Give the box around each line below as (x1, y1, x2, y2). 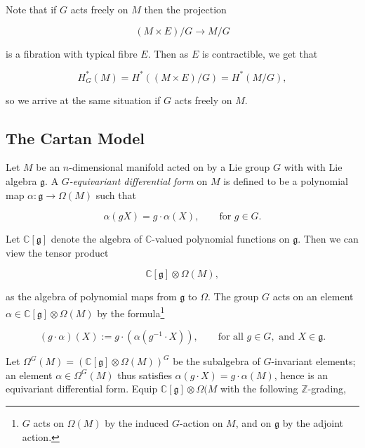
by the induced (105, 416, 169, 430)
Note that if (6, 2, 57, 16)
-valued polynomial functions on (152, 231, 290, 246)
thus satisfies (117, 367, 172, 382)
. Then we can (298, 231, 359, 246)
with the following (220, 381, 298, 396)
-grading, (307, 381, 346, 396)
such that (95, 187, 136, 202)
